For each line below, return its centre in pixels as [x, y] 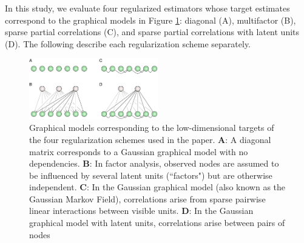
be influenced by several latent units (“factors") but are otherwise [151, 175]
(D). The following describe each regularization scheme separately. [128, 43]
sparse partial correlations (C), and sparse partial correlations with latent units [152, 32]
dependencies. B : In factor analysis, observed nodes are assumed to [154, 163]
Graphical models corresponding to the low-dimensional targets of [152, 128]
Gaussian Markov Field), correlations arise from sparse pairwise [147, 198]
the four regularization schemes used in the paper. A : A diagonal [150, 139]
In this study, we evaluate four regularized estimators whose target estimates [147, 8]
